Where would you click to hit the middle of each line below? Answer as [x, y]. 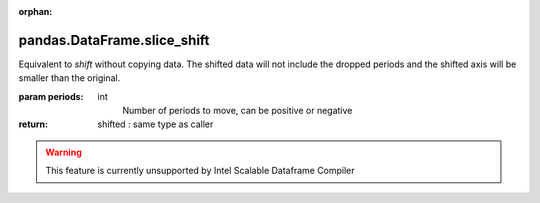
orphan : [35, 11]
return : [33, 124]
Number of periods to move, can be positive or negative [237, 111]
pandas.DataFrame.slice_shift [114, 40]
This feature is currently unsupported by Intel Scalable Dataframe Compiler [200, 171]
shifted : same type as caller [155, 124]
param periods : [51, 96]
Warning [63, 152]
